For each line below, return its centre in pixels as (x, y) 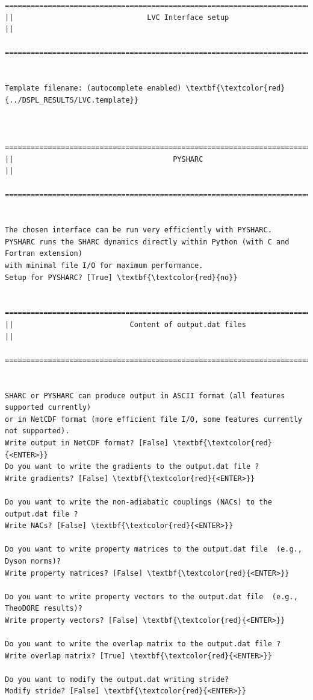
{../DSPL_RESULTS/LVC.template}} (72, 100)
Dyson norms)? (33, 561)
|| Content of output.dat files (126, 325)
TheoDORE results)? (44, 609)
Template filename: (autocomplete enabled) (93, 88)
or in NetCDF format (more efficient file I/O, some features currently (153, 419)
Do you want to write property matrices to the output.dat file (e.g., (153, 549)
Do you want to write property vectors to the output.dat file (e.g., (151, 597)
